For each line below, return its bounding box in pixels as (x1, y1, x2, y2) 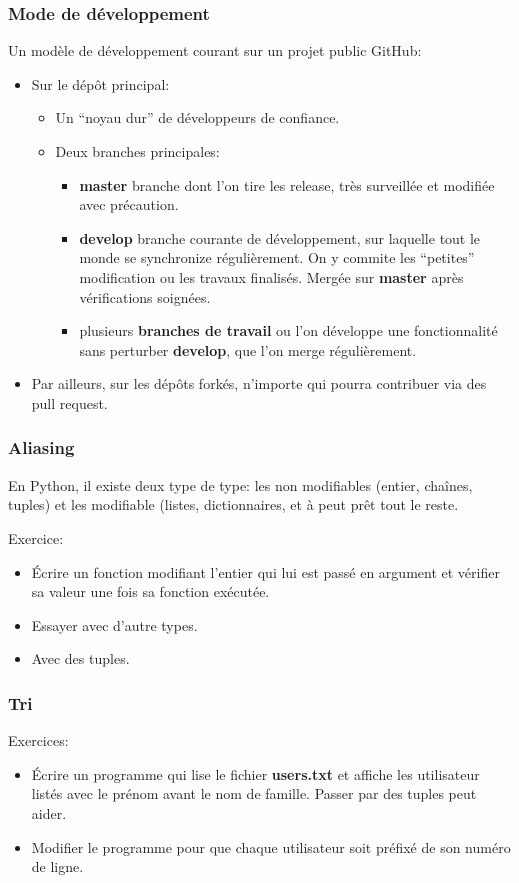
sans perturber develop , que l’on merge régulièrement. (79, 339, 417, 360)
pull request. (31, 392, 108, 413)
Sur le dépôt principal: (31, 73, 170, 94)
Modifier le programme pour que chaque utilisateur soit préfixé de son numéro (31, 836, 511, 857)
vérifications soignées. (79, 286, 211, 307)
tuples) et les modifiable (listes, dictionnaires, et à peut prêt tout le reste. (8, 494, 459, 515)
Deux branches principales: (55, 141, 220, 161)
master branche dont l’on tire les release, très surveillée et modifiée (79, 174, 495, 195)
